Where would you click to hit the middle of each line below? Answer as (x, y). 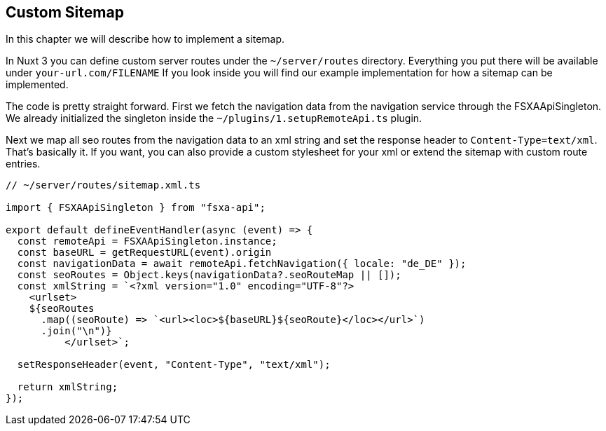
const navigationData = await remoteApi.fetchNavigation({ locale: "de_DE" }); (242, 264)
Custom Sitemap (65, 12)
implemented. (37, 85)
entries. (23, 164)
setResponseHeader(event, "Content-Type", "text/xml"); (174, 365)
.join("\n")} (76, 331)
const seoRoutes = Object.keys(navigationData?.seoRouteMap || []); (209, 275)
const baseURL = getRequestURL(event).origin (144, 253)
